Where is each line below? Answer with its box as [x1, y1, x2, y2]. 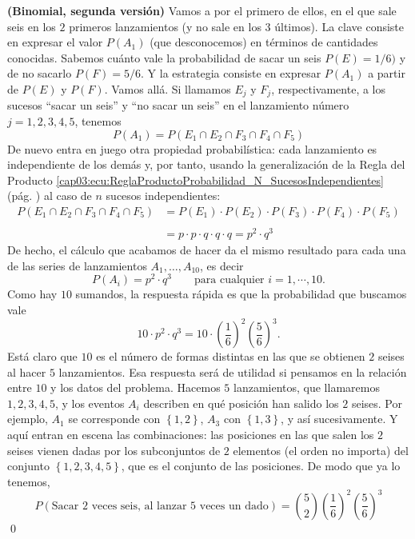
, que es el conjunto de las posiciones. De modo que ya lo [121, 457, 401, 474]
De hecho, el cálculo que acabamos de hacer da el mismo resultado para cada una [7, 242, 406, 258]
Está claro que [7, 348, 78, 365]
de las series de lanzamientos [7, 257, 147, 273]
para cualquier [194, 274, 265, 286]
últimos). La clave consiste [274, 18, 405, 34]
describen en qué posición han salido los [143, 394, 339, 411]
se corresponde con [68, 410, 161, 427]
